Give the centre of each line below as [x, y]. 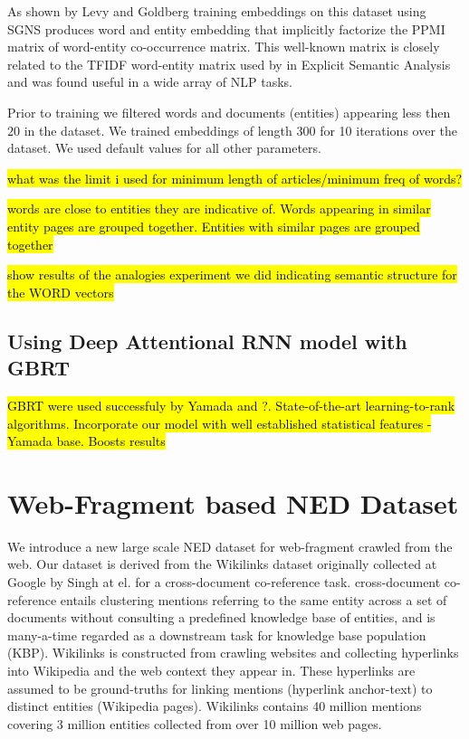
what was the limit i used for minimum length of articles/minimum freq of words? [235, 178]
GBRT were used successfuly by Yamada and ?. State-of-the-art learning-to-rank [231, 405]
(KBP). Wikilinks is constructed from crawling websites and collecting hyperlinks [233, 653]
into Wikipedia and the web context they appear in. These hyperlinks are [211, 670]
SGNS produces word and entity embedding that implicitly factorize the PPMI [226, 28]
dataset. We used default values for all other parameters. [164, 148]
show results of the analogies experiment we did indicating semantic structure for [232, 275]
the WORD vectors [61, 292]
